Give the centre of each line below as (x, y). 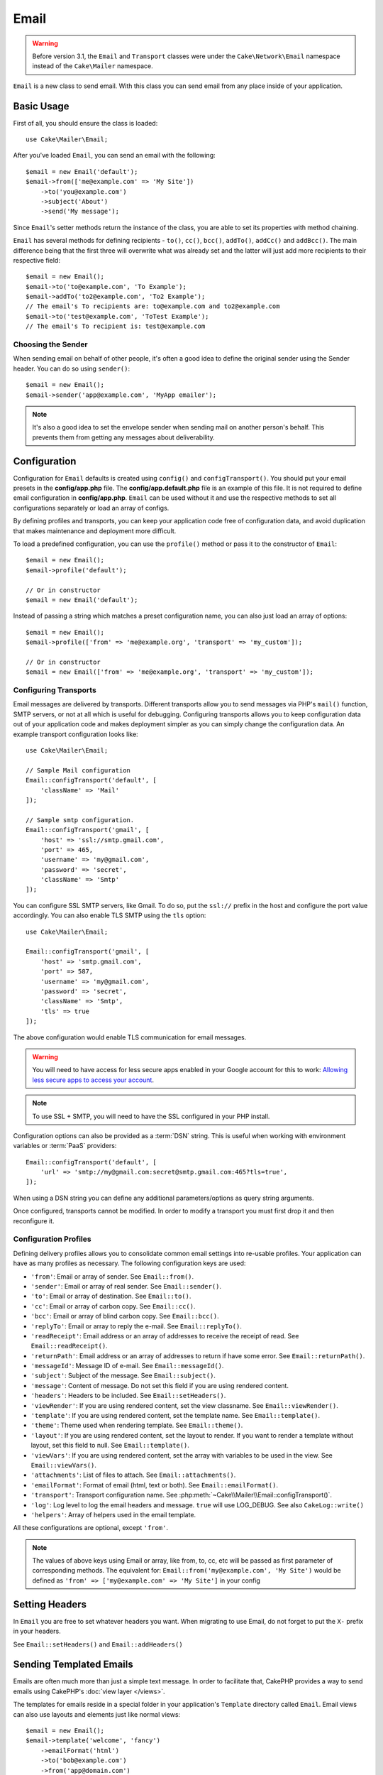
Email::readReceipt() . (69, 1346)
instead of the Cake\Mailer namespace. (93, 66)
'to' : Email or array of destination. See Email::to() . (111, 1296)
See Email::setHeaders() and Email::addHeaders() (98, 1644)
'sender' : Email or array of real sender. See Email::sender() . (126, 1286)
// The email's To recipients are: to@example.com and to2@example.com (153, 306)
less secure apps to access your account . (93, 1080)
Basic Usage (41, 106)
